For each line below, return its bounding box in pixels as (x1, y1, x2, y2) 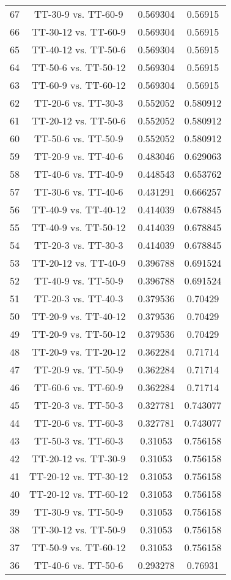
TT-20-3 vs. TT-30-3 (34, 238, 123, 252)
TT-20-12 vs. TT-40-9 (32, 256, 126, 270)
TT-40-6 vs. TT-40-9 (34, 167, 123, 181)
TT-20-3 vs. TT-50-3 (34, 398, 123, 412)
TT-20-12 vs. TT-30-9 (32, 451, 126, 465)
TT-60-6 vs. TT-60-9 (34, 380, 123, 394)
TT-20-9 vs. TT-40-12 (32, 309, 126, 323)
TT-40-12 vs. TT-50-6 (32, 42, 126, 56)
